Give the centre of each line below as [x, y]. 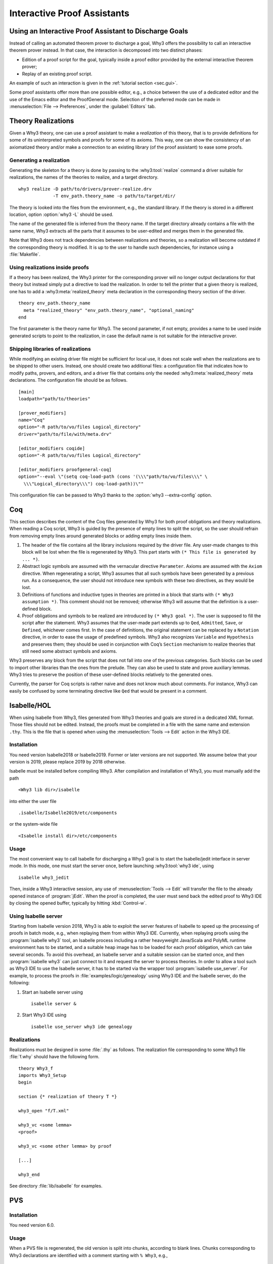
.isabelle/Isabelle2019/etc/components [68, 813]
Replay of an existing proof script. [57, 74]
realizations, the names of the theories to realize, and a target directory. [84, 177]
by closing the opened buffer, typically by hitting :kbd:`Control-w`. [78, 903]
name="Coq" [32, 420]
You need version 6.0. [32, 1225]
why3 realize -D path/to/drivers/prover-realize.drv [85, 189]
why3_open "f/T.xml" [44, 1111]
